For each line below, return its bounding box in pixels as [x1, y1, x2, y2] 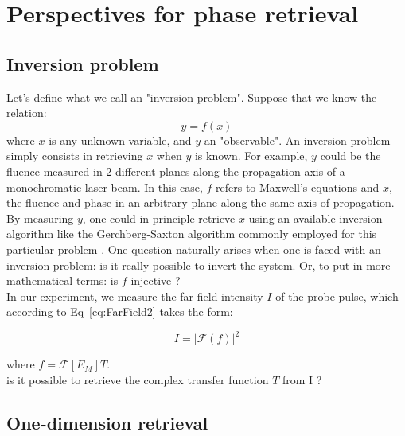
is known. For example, [194, 147, 308, 164]
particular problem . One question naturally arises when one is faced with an [6, 240, 381, 257]
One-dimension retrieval [6, 410, 208, 434]
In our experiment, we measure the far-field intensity [6, 287, 263, 304]
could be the [320, 147, 381, 164]
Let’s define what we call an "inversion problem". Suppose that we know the [6, 88, 377, 105]
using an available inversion [248, 209, 383, 226]
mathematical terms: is [6, 272, 119, 289]
